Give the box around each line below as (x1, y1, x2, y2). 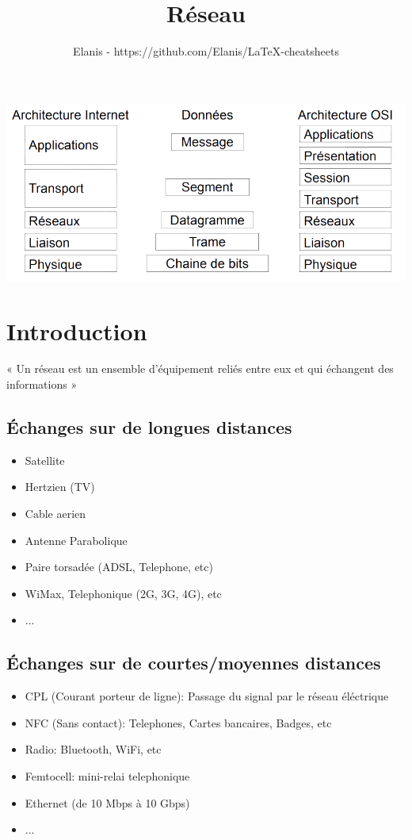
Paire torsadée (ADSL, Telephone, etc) (25, 558, 213, 575)
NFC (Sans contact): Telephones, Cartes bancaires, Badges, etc (25, 714, 332, 731)
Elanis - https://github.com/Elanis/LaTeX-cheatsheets (73, 43, 339, 59)
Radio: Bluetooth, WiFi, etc (25, 741, 162, 758)
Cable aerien (25, 505, 86, 522)
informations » (6, 376, 78, 393)
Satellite (25, 451, 65, 468)
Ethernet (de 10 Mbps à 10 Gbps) (25, 794, 190, 811)
